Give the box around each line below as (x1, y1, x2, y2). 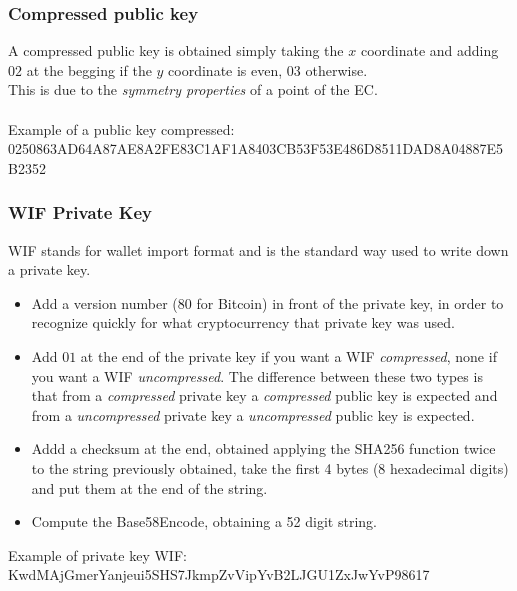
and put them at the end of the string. (31, 477, 268, 498)
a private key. (8, 259, 91, 280)
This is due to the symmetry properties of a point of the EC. (8, 79, 378, 100)
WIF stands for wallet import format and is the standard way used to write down (8, 239, 509, 260)
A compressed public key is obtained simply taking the (8, 40, 344, 61)
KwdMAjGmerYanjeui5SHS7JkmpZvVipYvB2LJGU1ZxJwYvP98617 (8, 564, 430, 585)
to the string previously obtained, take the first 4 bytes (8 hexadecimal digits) (31, 457, 509, 478)
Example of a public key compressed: (8, 118, 235, 139)
